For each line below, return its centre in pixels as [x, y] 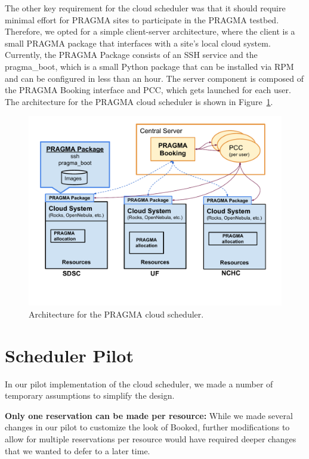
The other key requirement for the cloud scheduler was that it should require [145, 8]
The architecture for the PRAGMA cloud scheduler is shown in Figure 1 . [139, 101]
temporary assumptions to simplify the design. [90, 395]
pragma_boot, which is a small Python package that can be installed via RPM [149, 66]
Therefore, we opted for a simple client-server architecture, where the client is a [150, 31]
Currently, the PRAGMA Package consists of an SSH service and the [131, 55]
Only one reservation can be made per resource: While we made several [149, 415]
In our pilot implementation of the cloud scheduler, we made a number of [139, 383]
